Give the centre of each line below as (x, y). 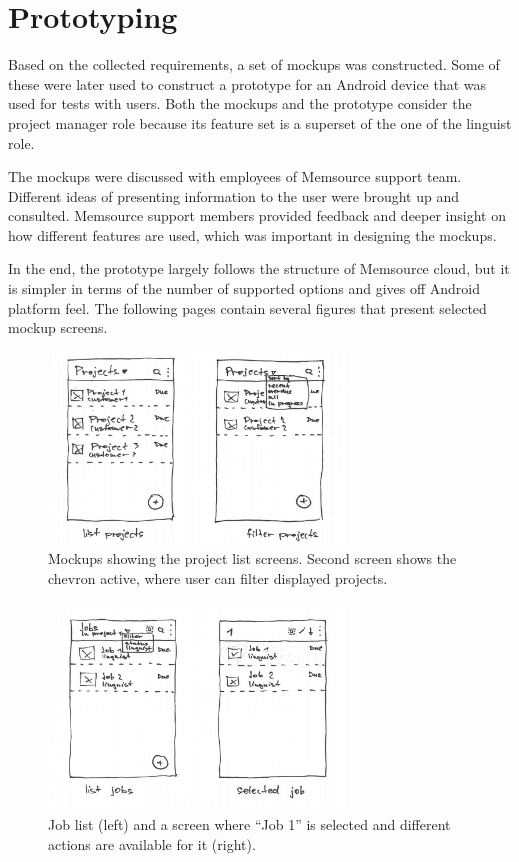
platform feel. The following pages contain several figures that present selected (247, 307)
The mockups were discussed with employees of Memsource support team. (235, 176)
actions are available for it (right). (152, 843)
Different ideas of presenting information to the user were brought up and (234, 195)
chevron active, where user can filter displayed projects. (218, 578)
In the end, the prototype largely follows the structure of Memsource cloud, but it (259, 268)
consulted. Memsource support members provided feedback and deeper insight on (257, 215)
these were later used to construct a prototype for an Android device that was (247, 83)
